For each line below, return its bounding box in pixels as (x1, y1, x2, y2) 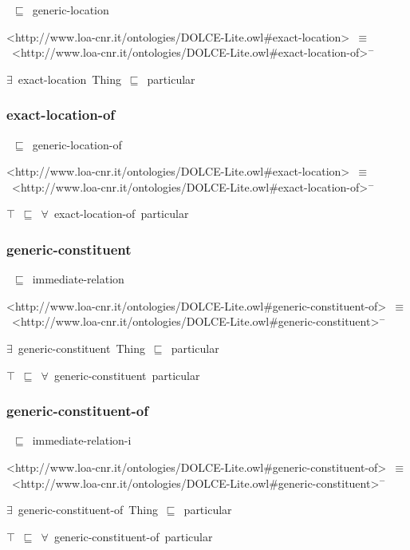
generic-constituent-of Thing (18, 501, 158, 518)
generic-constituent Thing (18, 339, 145, 356)
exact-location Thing (18, 70, 121, 87)
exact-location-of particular (53, 205, 189, 222)
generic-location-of (32, 136, 122, 152)
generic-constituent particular (53, 366, 200, 383)
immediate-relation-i (32, 432, 132, 449)
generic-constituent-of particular (53, 528, 213, 544)
